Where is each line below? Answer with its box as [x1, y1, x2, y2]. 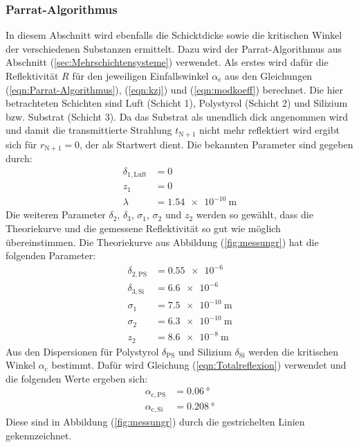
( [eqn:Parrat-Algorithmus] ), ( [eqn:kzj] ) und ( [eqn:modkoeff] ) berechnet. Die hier [6, 82, 344, 96]
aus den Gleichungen [224, 69, 313, 82]
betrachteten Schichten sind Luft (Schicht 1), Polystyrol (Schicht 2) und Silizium [6, 96, 348, 110]
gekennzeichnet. [6, 428, 72, 443]
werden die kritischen [248, 344, 339, 358]
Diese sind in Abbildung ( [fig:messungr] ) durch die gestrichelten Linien [6, 414, 305, 429]
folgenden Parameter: [6, 248, 96, 263]
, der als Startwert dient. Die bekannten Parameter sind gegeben [80, 137, 353, 151]
